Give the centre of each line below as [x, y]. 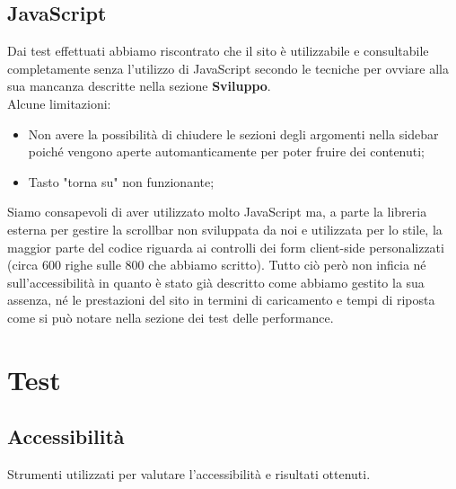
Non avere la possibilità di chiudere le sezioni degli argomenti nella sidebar [233, 133]
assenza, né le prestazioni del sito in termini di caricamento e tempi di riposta [221, 300]
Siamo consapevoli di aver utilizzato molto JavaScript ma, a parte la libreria [217, 212]
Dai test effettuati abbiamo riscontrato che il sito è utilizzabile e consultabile [218, 51]
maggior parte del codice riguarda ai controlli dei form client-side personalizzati [226, 247]
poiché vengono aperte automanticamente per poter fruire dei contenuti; [227, 151]
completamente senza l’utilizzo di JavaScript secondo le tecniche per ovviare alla [228, 68]
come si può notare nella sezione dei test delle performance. [171, 317]
